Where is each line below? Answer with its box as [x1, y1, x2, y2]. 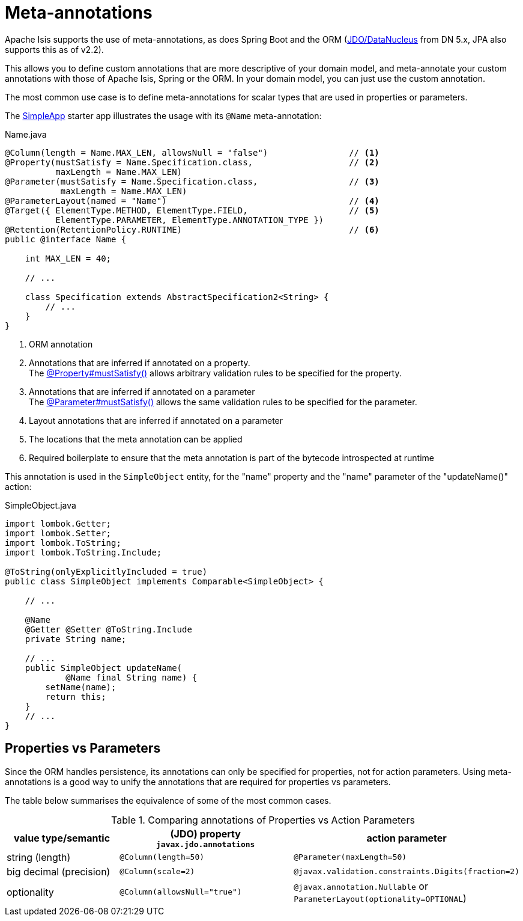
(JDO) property [170, 827, 241, 840]
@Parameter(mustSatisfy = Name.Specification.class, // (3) [5, 176, 379, 186]
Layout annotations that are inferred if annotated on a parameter [29, 415, 283, 426]
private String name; [25, 634, 127, 644]
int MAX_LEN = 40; [25, 253, 112, 263]
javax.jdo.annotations [156, 839, 255, 849]
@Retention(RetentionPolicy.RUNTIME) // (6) [5, 224, 379, 234]
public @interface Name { [5, 234, 127, 244]
